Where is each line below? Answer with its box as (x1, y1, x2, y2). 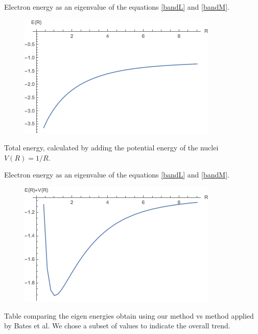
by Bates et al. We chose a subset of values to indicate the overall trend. (4, 320, 230, 331)
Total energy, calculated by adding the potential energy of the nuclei (4, 142, 219, 153)
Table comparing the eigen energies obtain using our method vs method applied (4, 310, 254, 321)
